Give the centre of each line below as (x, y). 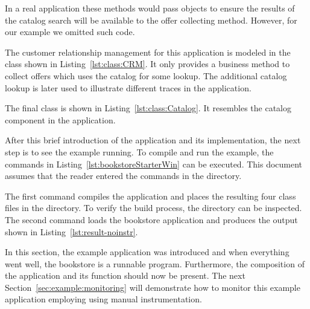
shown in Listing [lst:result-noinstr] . (71, 231)
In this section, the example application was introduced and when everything (147, 252)
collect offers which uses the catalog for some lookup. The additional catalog (146, 75)
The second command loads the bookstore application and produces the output (151, 219)
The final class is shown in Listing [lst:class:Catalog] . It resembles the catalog (148, 108)
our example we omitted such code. (70, 32)
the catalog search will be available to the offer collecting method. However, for (151, 20)
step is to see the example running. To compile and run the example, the (139, 151)
